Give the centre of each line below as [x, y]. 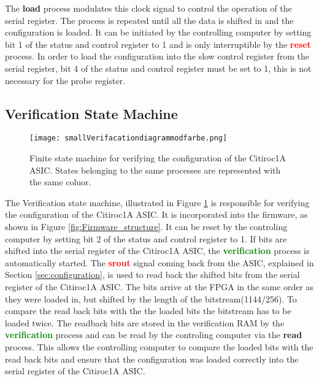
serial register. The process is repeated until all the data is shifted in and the [149, 20]
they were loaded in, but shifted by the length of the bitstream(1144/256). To [151, 298]
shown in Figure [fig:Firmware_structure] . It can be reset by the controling [146, 226]
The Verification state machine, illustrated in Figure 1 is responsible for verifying [157, 202]
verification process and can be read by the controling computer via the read [154, 335]
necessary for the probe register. [65, 80]
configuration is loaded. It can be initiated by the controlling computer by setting [158, 32]
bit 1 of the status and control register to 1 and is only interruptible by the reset [158, 44]
